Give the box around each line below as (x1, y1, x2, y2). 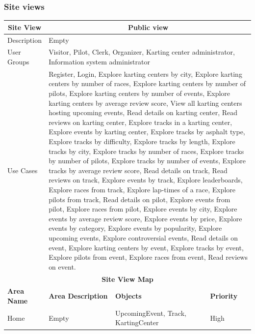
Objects (115, 291, 142, 301)
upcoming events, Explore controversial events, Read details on (49, 232, 238, 243)
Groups (7, 57, 29, 66)
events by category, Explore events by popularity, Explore (49, 223, 222, 233)
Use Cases (7, 165, 38, 175)
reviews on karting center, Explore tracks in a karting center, (49, 117, 232, 127)
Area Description (49, 291, 108, 301)
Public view (127, 22, 169, 32)
